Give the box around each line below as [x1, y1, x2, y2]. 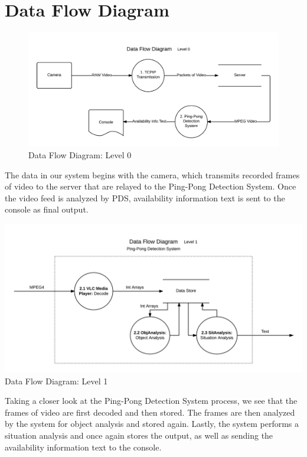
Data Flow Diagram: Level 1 [5, 374, 108, 387]
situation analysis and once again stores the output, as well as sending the [5, 429, 273, 442]
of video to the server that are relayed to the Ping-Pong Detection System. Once [5, 180, 296, 192]
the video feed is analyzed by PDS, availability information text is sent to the [5, 191, 285, 204]
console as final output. [5, 203, 89, 216]
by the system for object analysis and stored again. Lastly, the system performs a [5, 417, 299, 430]
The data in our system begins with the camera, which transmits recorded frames [5, 168, 300, 181]
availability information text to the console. [5, 440, 162, 453]
